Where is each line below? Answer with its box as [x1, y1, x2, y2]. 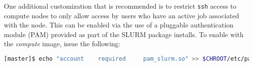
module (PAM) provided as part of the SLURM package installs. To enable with [4, 29, 244, 39]
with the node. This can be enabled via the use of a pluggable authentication [4, 20, 234, 30]
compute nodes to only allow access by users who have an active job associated [4, 10, 239, 20]
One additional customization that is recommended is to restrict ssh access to [4, 1, 236, 11]
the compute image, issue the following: [4, 39, 121, 49]
